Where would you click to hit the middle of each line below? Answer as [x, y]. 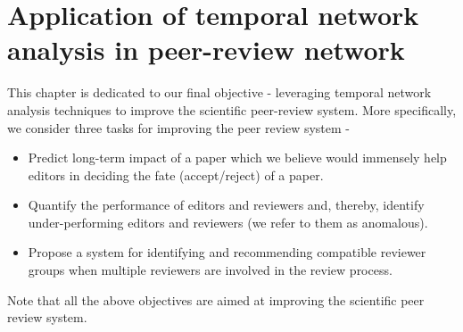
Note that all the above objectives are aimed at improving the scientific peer [216, 299]
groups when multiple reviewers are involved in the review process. [210, 270]
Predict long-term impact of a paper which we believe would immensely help [237, 158]
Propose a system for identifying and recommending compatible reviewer [227, 252]
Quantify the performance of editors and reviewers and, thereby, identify [226, 205]
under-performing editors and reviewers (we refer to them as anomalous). [228, 222]
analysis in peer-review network [206, 50]
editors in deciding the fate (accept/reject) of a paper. [176, 174]
